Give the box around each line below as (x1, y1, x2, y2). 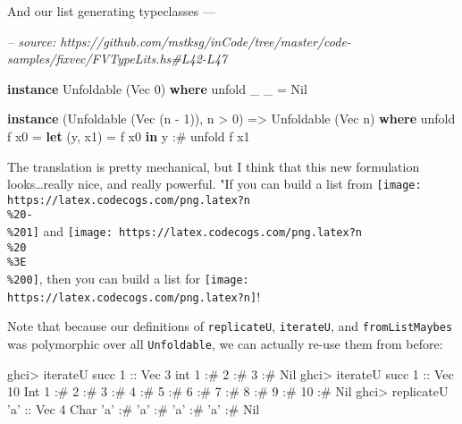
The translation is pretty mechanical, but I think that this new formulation (7, 157, 420, 175)
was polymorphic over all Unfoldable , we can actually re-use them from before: (7, 335, 443, 353)
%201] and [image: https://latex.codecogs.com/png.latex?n (7, 222, 363, 241)
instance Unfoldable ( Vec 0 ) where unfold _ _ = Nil (7, 79, 307, 98)
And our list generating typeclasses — (7, 2, 215, 20)
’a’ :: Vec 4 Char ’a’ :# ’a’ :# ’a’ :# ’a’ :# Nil (7, 399, 260, 418)
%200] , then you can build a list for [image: (7, 269, 249, 288)
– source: (7, 31, 56, 50)
